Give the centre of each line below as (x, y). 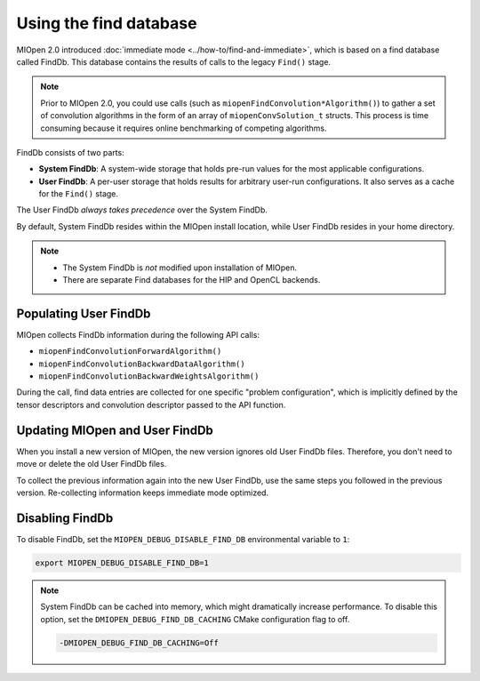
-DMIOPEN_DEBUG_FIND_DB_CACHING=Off (139, 643)
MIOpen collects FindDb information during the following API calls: (138, 334)
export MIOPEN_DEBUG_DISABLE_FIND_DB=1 (122, 563)
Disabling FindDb (65, 518)
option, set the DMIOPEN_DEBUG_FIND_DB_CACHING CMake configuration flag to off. (195, 619)
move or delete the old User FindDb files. (92, 464)
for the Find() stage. (79, 194)
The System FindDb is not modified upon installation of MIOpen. (180, 268)
